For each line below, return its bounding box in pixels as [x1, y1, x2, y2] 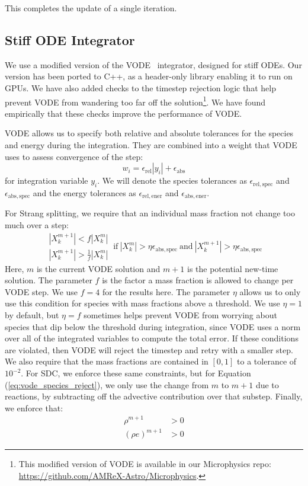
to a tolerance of [237, 355, 297, 367]
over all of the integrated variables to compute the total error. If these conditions [5, 332, 299, 344]
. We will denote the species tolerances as [97, 174, 247, 187]
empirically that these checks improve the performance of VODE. [5, 107, 242, 119]
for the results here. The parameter [102, 285, 230, 298]
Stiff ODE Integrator [5, 30, 135, 49]
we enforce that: [5, 401, 63, 414]
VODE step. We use [5, 285, 78, 298]
